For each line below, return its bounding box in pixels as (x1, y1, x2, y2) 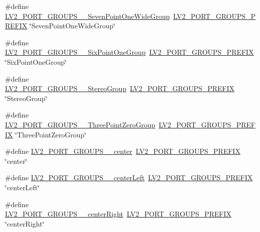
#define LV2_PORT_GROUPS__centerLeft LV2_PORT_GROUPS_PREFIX (5, 172, 253, 183)
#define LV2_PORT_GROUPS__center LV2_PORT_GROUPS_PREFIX (5, 146, 241, 156)
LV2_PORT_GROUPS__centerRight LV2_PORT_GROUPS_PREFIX (5, 209, 232, 219)
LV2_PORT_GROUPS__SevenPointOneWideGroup (5, 10, 170, 21)
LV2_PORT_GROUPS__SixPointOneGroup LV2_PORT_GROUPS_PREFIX (5, 47, 254, 57)
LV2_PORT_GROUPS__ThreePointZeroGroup (5, 119, 155, 129)
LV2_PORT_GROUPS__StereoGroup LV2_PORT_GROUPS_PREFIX (5, 83, 235, 94)
